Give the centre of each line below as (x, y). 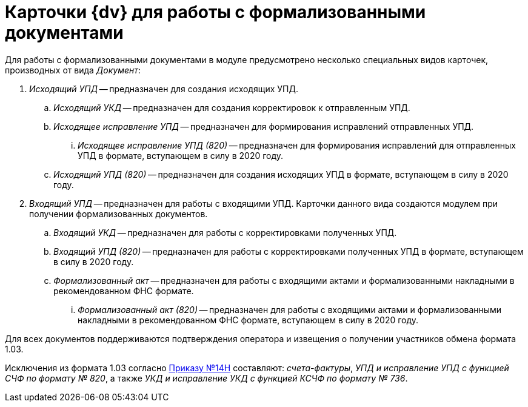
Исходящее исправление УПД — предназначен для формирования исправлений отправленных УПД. (264, 126)
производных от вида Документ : (73, 70)
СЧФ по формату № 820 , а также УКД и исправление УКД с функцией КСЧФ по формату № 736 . (206, 378)
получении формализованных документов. (119, 214)
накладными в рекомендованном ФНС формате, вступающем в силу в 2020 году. (248, 320)
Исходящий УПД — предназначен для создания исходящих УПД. (164, 89)
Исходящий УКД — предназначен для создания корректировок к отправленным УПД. (232, 107)
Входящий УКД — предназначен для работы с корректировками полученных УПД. (225, 232)
